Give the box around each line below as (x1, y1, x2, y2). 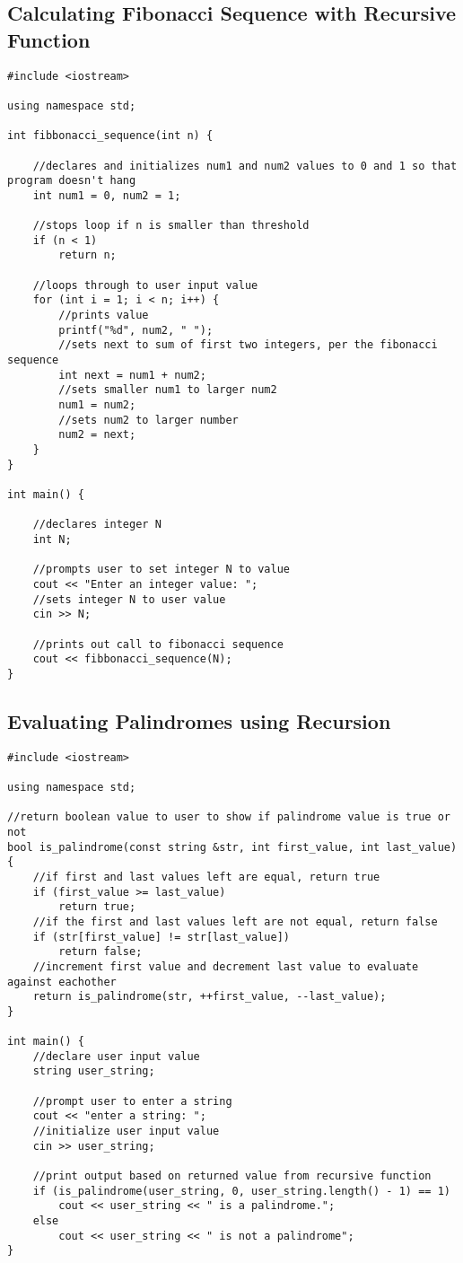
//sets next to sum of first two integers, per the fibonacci (58, 338, 438, 352)
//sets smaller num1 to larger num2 (58, 383, 277, 397)
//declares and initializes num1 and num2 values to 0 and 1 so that (32, 159, 458, 172)
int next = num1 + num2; (58, 368, 206, 382)
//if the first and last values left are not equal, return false (32, 915, 438, 928)
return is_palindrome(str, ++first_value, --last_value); (32, 990, 387, 1004)
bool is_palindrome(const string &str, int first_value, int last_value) (7, 840, 458, 854)
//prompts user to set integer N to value (32, 563, 290, 576)
